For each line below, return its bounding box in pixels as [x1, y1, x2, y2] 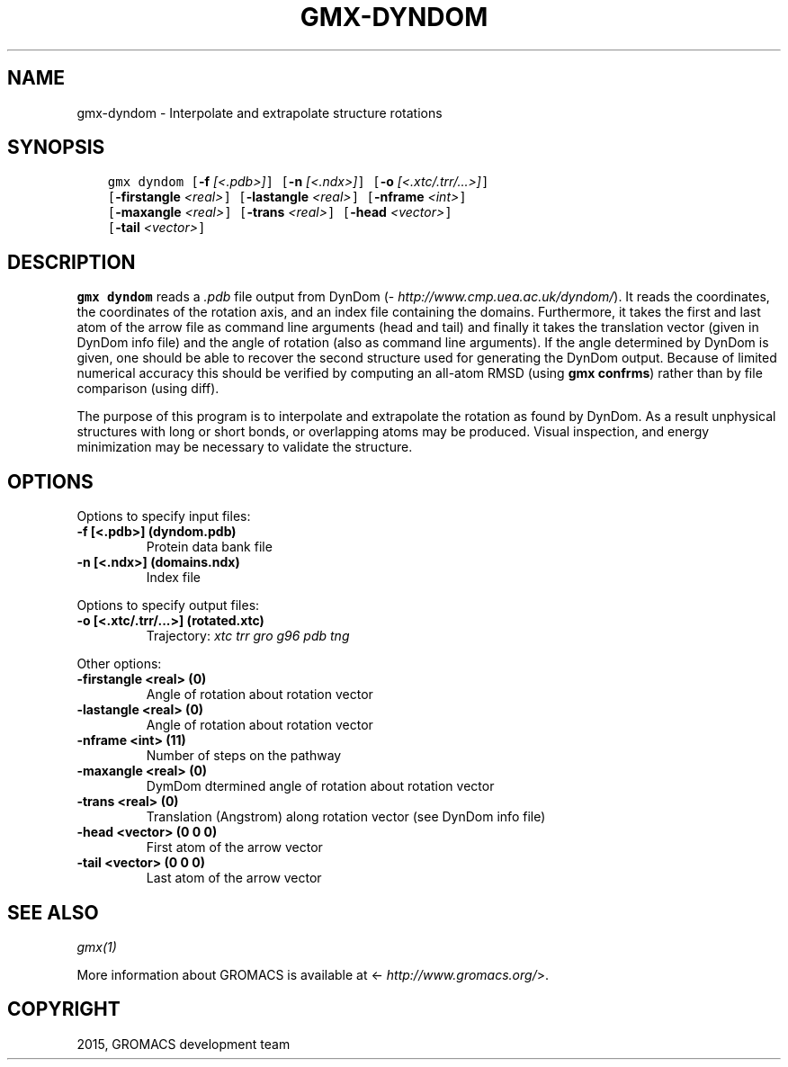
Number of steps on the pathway [146, 748, 342, 764]
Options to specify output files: [76, 597, 260, 614]
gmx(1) [76, 938, 117, 955]
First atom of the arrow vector [146, 839, 323, 856]
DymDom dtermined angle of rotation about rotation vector [146, 778, 495, 794]
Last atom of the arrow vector [146, 870, 322, 886]
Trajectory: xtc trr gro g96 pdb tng [146, 628, 350, 644]
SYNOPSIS [7, 136, 105, 159]
